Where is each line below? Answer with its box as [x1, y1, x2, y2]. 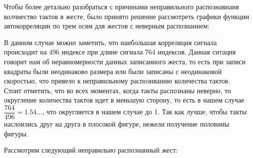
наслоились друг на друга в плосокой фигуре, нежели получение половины [4, 119, 229, 129]
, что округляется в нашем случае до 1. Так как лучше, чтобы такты [42, 106, 247, 117]
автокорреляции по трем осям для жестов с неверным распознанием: [4, 21, 210, 31]
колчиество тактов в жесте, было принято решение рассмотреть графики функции [4, 11, 249, 21]
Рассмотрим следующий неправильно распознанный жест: [4, 145, 178, 155]
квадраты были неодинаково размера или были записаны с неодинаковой [4, 66, 222, 76]
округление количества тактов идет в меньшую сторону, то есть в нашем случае [4, 95, 245, 105]
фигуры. [4, 128, 28, 138]
